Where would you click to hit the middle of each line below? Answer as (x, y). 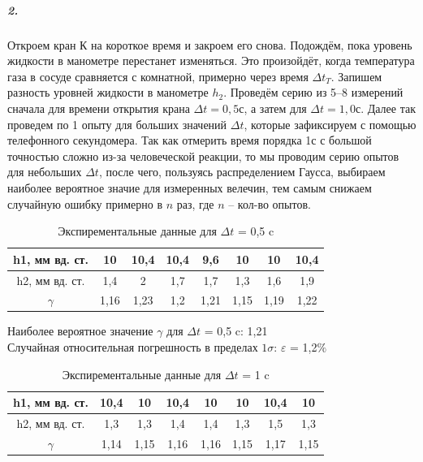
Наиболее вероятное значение (80, 331)
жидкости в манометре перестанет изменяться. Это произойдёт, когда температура (211, 60)
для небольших (45, 172)
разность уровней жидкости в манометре (108, 92)
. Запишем (356, 76)
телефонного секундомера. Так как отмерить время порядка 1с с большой (190, 140)
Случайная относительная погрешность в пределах (133, 347)
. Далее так (388, 108)
